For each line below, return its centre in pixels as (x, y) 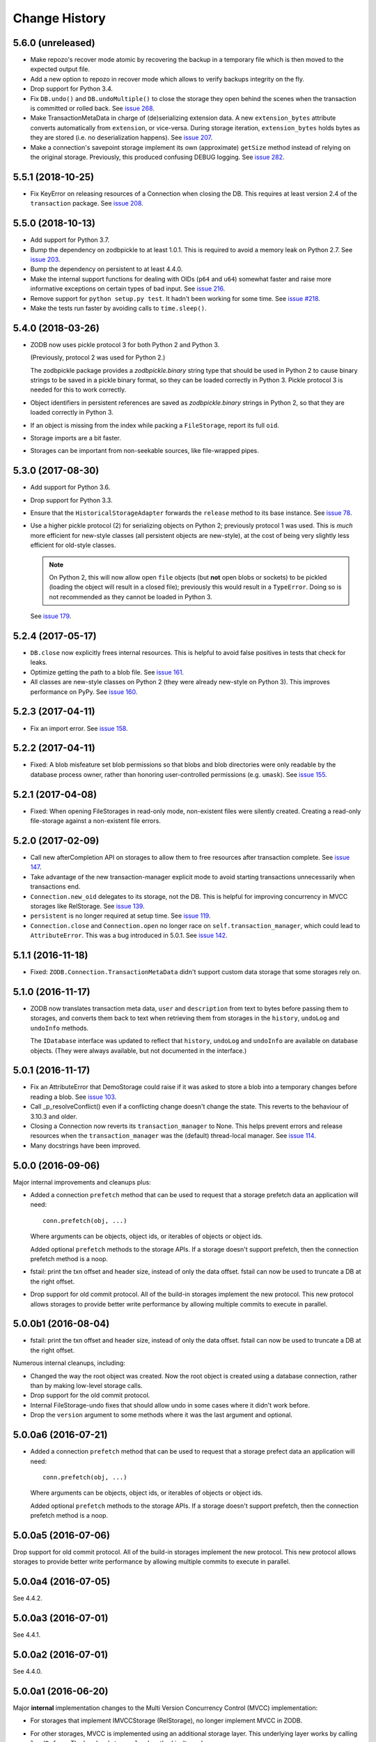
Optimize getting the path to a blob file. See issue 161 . (107, 672)
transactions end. (55, 887)
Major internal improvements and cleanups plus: (82, 1182)
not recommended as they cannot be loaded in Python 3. (131, 596)
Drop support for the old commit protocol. (90, 1395)
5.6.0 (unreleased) (54, 43)
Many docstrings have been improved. (85, 1146)
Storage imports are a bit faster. (76, 438)
